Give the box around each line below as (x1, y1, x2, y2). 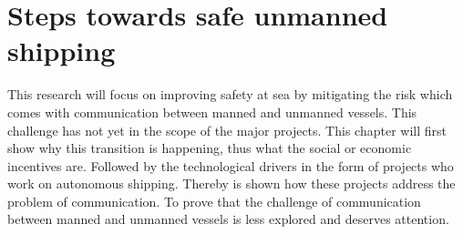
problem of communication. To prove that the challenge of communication (7, 191, 421, 210)
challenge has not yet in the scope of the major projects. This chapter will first (7, 120, 447, 139)
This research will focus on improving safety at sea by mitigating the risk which (7, 85, 453, 104)
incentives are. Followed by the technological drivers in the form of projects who (7, 156, 454, 175)
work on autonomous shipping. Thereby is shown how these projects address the (7, 174, 456, 193)
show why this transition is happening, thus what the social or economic (7, 138, 412, 158)
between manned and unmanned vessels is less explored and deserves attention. (7, 209, 449, 229)
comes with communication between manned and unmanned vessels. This (7, 102, 417, 121)
